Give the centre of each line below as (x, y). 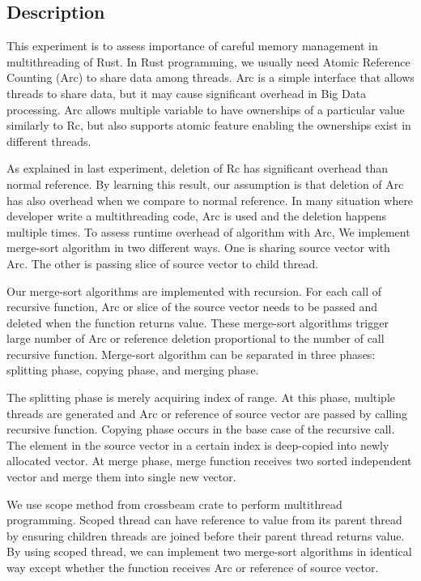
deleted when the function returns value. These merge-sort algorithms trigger (198, 322)
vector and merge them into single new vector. (121, 477)
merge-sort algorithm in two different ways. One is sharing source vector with (198, 248)
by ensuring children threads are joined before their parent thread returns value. (206, 535)
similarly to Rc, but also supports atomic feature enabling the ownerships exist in (209, 125)
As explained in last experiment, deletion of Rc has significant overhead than (198, 168)
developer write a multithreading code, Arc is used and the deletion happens (197, 216)
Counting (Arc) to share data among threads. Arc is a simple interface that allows (210, 77)
